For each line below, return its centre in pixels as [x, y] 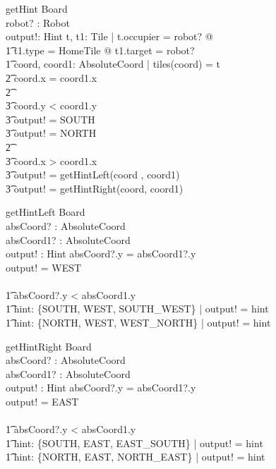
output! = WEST [44, 267]
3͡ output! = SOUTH [50, 119]
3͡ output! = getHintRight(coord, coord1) [95, 188]
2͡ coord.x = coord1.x [52, 77]
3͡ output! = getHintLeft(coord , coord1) [93, 175]
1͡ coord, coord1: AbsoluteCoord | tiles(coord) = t [113, 64]
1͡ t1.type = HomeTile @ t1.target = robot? [100, 50]
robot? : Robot [38, 22]
